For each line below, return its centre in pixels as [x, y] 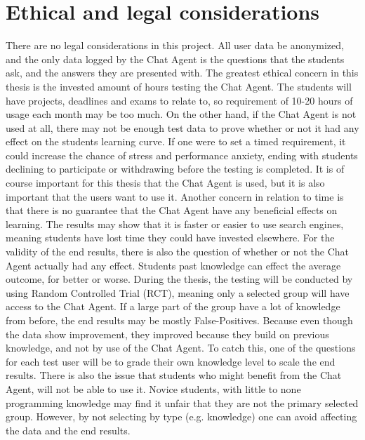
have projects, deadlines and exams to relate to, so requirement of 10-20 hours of [179, 100]
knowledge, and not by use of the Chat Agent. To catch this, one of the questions [181, 348]
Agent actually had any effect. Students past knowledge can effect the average [173, 265]
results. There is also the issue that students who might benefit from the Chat [174, 375]
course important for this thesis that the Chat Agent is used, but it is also [165, 183]
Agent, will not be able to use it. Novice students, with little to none [153, 388]
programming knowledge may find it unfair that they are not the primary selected [182, 402]
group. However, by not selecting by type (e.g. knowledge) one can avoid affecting [181, 416]
